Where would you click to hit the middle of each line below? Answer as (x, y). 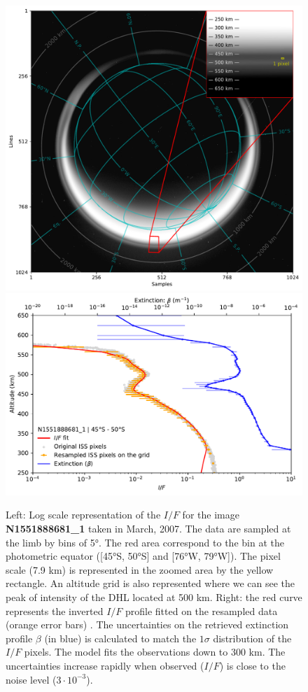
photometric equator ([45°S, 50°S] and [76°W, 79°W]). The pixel (143, 556)
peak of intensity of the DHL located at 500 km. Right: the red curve (154, 596)
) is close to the (252, 665)
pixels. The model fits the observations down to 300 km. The (155, 652)
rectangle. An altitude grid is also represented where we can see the (150, 583)
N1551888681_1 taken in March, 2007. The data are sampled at (148, 528)
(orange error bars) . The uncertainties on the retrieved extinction (147, 624)
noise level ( (31, 679)
